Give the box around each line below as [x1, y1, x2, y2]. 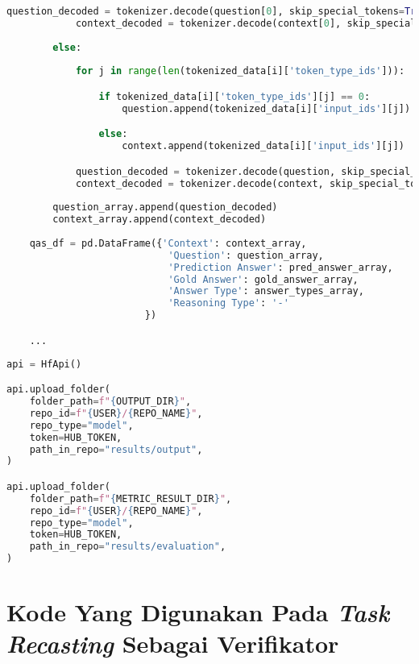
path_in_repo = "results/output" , [29, 443, 203, 455]
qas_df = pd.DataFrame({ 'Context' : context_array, [29, 237, 307, 249]
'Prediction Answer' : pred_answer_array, [168, 261, 393, 273]
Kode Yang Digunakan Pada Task [6, 596, 390, 629]
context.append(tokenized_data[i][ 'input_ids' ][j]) [122, 140, 404, 152]
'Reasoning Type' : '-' [168, 297, 289, 309]
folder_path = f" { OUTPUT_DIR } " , [29, 396, 192, 408]
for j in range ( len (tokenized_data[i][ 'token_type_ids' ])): [75, 65, 405, 77]
